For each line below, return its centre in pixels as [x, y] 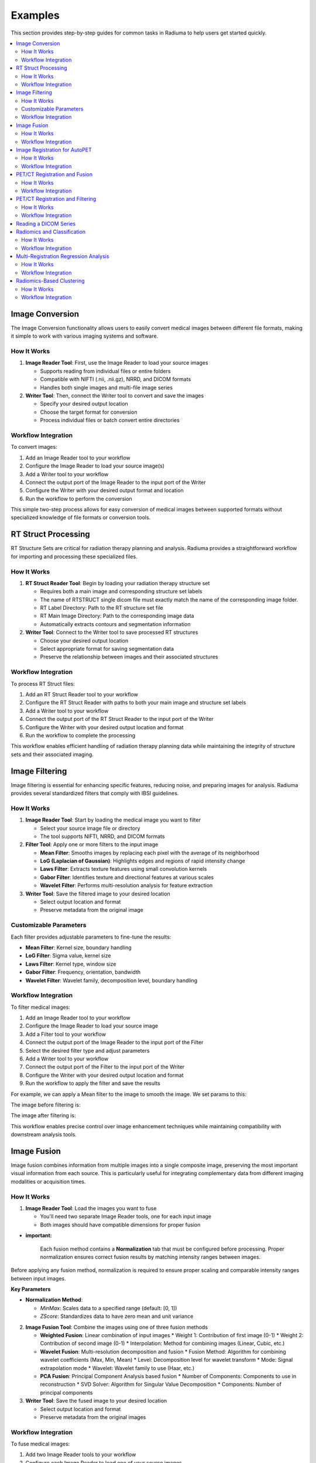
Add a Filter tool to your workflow [66, 1034]
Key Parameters [31, 1289]
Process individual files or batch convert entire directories [110, 420]
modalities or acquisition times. [48, 1182]
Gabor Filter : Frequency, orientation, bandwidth [83, 972]
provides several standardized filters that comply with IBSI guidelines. [95, 793]
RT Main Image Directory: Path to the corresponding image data [117, 616]
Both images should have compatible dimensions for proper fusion [120, 1225]
